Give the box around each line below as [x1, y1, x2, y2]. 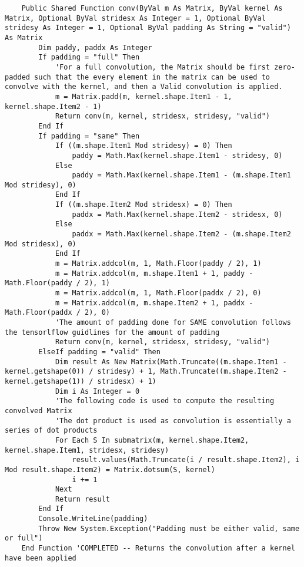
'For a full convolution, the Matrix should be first [55, 62, 270, 71]
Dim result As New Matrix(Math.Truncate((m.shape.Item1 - [55, 357, 287, 366]
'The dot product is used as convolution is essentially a [55, 416, 291, 425]
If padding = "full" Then [38, 53, 140, 62]
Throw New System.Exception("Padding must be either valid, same [38, 524, 300, 533]
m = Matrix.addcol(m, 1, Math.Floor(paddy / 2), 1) [55, 259, 262, 268]
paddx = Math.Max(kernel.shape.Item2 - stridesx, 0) [72, 210, 283, 219]
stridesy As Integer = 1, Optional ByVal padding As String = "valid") [5, 24, 291, 32]
